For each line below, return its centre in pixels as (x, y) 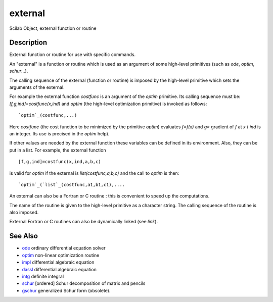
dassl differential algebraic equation (59, 269)
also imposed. (24, 213)
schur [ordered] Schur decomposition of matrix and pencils (84, 283)
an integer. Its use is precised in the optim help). (59, 133)
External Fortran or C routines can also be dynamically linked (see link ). (84, 222)
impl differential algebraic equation (58, 262)
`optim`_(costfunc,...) (48, 115)
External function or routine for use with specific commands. (73, 55)
